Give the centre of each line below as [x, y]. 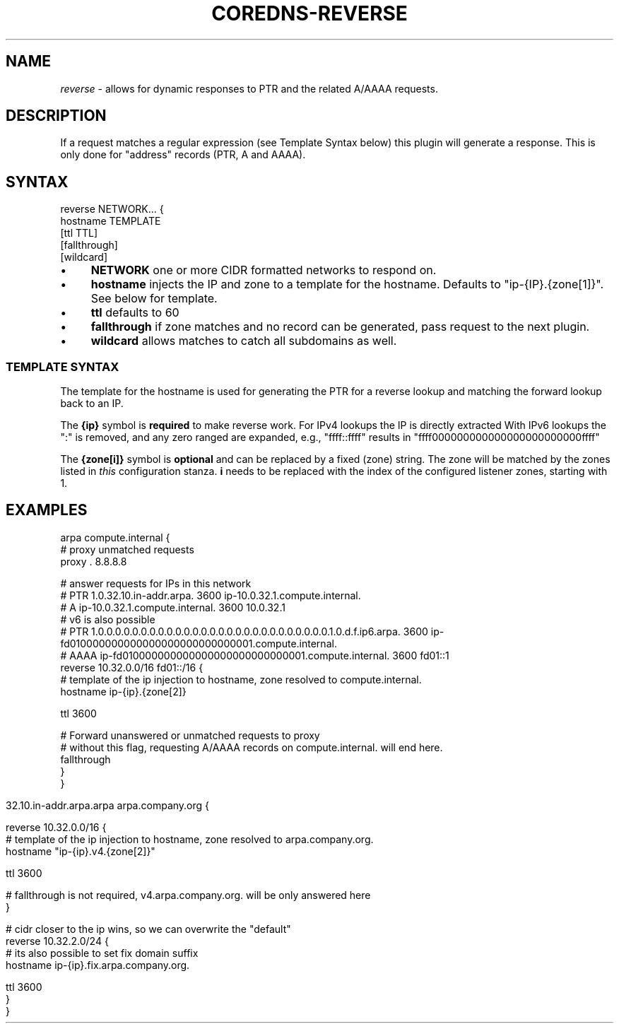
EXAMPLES [47, 510]
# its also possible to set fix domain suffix [102, 953]
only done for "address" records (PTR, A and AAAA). [183, 155]
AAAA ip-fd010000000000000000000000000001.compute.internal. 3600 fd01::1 [259, 655]
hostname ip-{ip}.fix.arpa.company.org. [98, 965]
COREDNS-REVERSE [309, 13]
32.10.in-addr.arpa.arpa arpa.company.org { [108, 805]
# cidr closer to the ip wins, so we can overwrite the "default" [148, 929]
